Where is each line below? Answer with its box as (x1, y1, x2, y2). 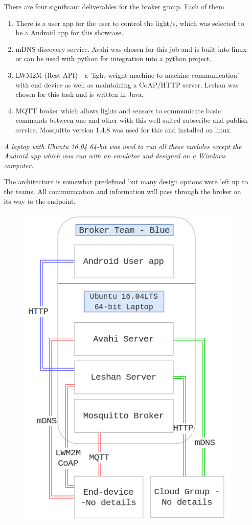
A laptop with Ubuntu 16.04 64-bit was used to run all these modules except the (4, 141, 242, 151)
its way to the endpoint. (4, 196, 76, 206)
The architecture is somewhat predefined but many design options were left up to (4, 176, 248, 187)
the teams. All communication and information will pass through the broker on (4, 186, 241, 196)
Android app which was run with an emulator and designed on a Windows (4, 151, 226, 161)
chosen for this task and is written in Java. (15, 89, 144, 99)
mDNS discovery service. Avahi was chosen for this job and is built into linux (15, 44, 247, 54)
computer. (4, 160, 34, 170)
